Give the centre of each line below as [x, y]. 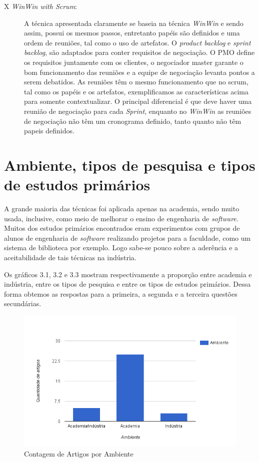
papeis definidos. [49, 131]
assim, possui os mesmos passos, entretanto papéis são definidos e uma [132, 33]
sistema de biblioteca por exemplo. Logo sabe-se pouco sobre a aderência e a [121, 247]
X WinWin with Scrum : [40, 6]
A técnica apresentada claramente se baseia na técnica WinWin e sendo [134, 23]
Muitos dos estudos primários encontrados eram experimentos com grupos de [122, 228]
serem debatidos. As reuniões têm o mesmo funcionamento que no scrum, [136, 82]
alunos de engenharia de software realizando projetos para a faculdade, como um [127, 237]
